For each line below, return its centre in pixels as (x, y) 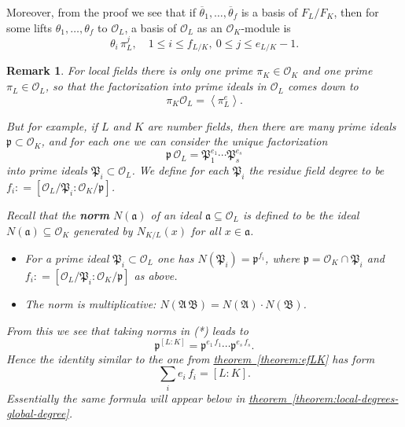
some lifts (29, 27)
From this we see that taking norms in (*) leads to (127, 330)
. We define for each (180, 170)
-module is (266, 27)
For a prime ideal (67, 258)
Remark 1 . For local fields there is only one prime (130, 70)
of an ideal (176, 214)
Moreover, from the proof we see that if (101, 12)
